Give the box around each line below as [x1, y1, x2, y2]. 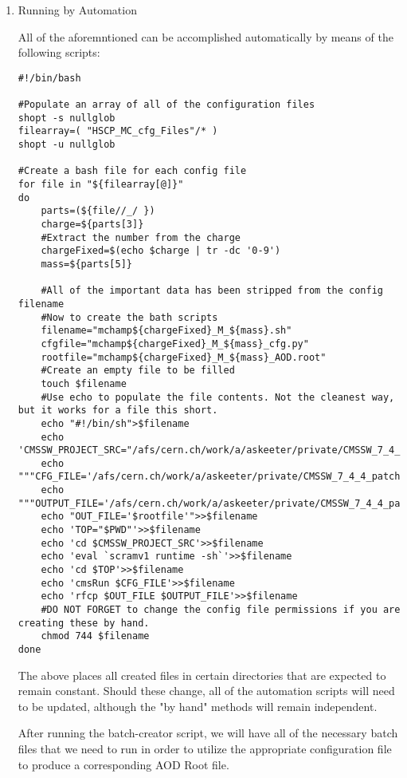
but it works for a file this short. [18, 405, 218, 417]
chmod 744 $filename [41, 630, 150, 642]
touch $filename [41, 377, 127, 389]
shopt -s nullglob [18, 112, 115, 124]
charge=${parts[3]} [41, 219, 144, 230]
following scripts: [18, 44, 100, 61]
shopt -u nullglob [18, 139, 115, 151]
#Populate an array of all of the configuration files [18, 99, 315, 111]
